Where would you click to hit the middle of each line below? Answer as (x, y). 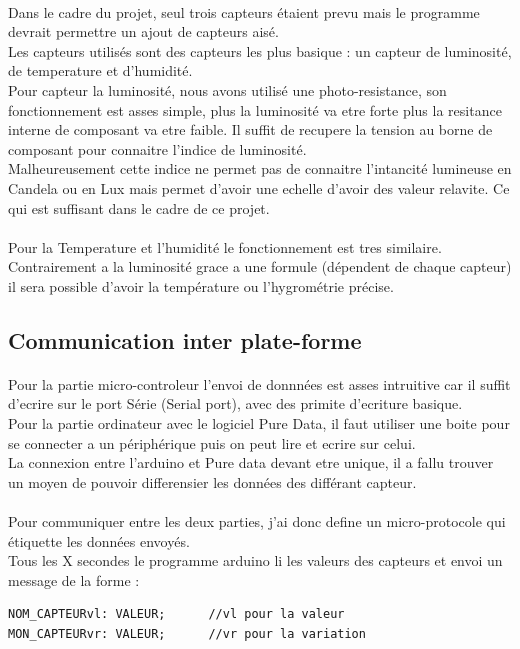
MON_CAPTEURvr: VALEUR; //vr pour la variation (187, 634)
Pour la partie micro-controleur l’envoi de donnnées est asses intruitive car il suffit (259, 383)
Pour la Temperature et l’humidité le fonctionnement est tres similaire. (225, 246)
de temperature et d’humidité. (100, 70)
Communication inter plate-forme (185, 339)
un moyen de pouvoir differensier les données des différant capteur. (212, 481)
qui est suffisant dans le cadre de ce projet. (139, 207)
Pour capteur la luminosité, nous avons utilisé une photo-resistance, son (227, 89)
